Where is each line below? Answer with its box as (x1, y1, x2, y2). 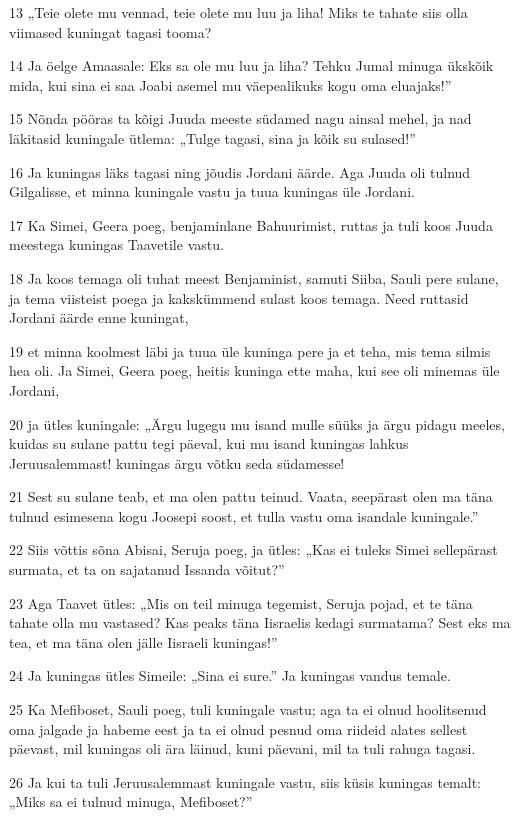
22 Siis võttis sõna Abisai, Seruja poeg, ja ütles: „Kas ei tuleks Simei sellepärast (9, 539, 498, 560)
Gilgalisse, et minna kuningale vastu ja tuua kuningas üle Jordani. (9, 181, 415, 202)
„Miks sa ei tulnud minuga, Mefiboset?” (9, 791, 253, 812)
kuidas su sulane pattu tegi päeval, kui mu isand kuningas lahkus (9, 433, 409, 454)
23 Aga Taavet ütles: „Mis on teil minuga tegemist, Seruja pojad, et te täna (9, 592, 473, 613)
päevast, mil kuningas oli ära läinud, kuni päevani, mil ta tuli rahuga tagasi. (9, 738, 476, 759)
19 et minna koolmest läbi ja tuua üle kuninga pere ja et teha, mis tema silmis (9, 340, 491, 361)
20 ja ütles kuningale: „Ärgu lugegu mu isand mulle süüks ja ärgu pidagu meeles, (9, 413, 505, 434)
